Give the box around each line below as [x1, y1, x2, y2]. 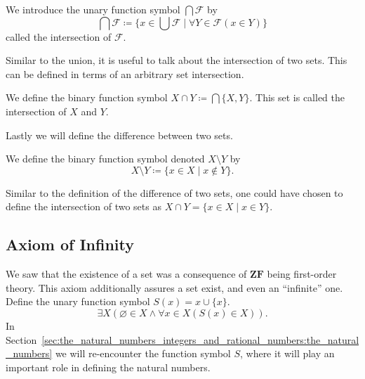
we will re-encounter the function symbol [55, 346, 231, 361]
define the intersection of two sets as [6, 199, 161, 214]
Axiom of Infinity [6, 233, 134, 255]
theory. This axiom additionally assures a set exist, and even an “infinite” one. [6, 280, 343, 295]
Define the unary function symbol [6, 294, 150, 309]
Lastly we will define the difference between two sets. [6, 127, 233, 142]
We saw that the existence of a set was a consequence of [6, 266, 247, 281]
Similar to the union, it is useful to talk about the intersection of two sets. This [6, 53, 347, 68]
